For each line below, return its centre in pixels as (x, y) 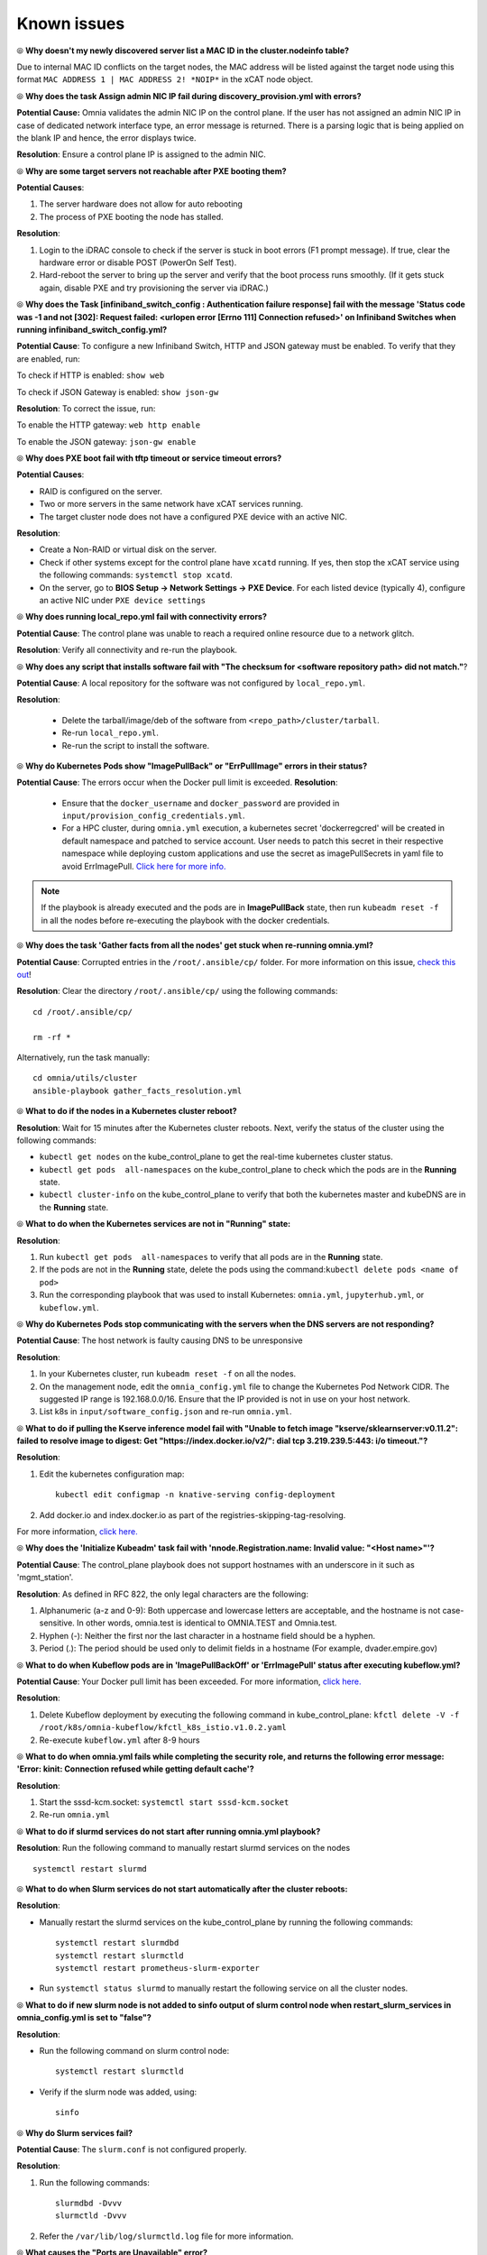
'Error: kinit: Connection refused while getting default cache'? (135, 1769)
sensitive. (57, 1623)
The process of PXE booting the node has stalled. (131, 216)
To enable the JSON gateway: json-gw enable (106, 441)
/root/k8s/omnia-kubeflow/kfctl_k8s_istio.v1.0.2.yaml (163, 1728)
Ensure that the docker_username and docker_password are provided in (201, 803)
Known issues (71, 23)
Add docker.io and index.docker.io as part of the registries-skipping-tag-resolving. (193, 1514)
